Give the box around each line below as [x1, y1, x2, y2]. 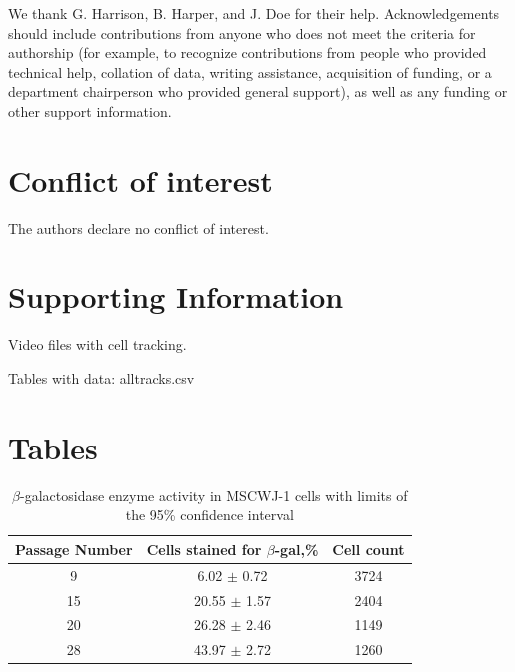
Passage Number [15, 538, 133, 559]
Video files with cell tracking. [8, 334, 187, 355]
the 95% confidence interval [125, 504, 294, 525]
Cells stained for [146, 538, 262, 559]
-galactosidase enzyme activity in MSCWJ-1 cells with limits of [20, 484, 408, 505]
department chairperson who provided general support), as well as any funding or [8, 81, 508, 102]
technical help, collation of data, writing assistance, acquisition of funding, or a [8, 61, 492, 82]
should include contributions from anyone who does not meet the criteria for [8, 22, 476, 43]
